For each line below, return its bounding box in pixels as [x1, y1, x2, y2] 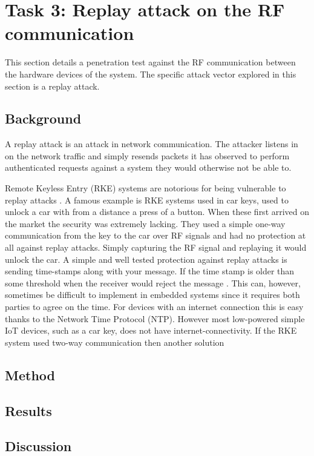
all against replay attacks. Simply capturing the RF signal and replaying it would [5, 241, 307, 254]
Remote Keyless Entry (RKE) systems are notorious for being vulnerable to [5, 182, 286, 194]
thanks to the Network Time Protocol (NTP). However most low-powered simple [5, 312, 305, 325]
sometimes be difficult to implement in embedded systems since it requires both [5, 288, 300, 301]
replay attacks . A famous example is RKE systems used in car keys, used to [5, 193, 289, 206]
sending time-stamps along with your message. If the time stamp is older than [5, 265, 295, 277]
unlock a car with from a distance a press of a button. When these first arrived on [5, 205, 310, 218]
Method [5, 365, 55, 384]
